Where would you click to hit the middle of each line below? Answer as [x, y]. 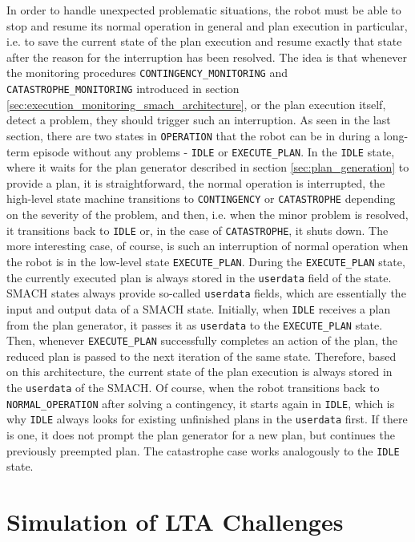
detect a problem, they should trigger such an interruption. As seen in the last [199, 120]
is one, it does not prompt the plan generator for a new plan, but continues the [201, 434]
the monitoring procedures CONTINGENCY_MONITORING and [147, 73]
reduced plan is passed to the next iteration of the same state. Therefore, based [201, 356]
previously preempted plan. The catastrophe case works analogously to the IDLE [203, 450]
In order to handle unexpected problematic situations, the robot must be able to [204, 10]
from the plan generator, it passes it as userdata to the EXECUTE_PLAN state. [195, 324]
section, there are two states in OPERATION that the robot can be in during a [193, 135]
